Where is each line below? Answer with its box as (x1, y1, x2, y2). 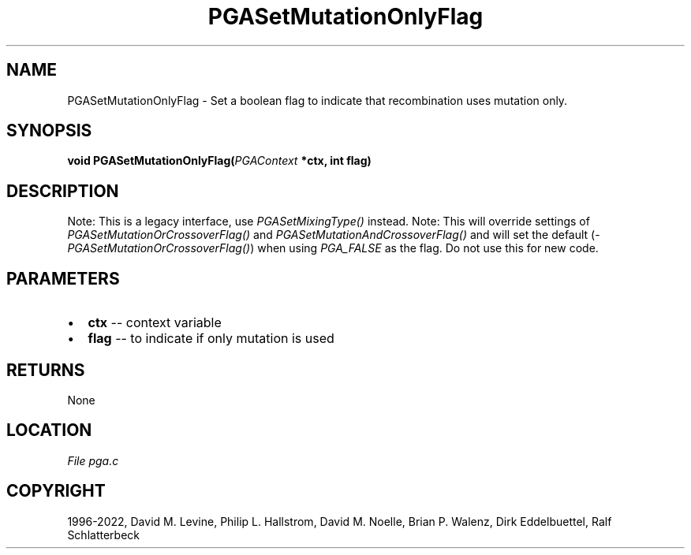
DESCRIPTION (6, 181, 119, 201)
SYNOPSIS (6, 121, 92, 141)
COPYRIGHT (6, 481, 106, 501)
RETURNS (6, 359, 85, 380)
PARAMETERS (6, 268, 120, 289)
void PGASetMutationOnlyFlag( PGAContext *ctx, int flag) (67, 154, 372, 168)
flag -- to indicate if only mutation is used (88, 330, 334, 347)
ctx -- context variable (88, 315, 222, 331)
